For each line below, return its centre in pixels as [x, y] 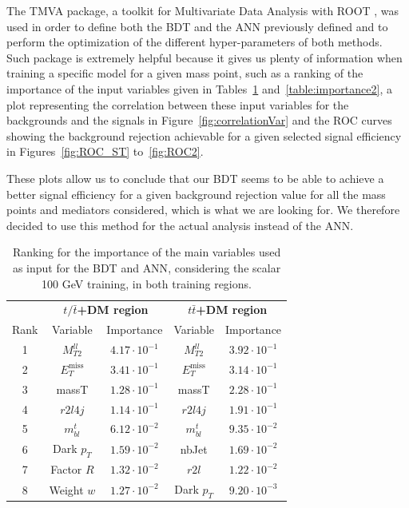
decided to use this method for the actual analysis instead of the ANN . [180, 225]
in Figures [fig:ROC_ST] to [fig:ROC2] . [105, 151]
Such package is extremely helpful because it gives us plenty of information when [204, 57]
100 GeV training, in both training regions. [147, 283]
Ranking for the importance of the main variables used [147, 252]
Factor [66, 469]
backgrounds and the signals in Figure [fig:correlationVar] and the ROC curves [199, 120]
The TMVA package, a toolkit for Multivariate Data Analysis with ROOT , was [203, 10]
